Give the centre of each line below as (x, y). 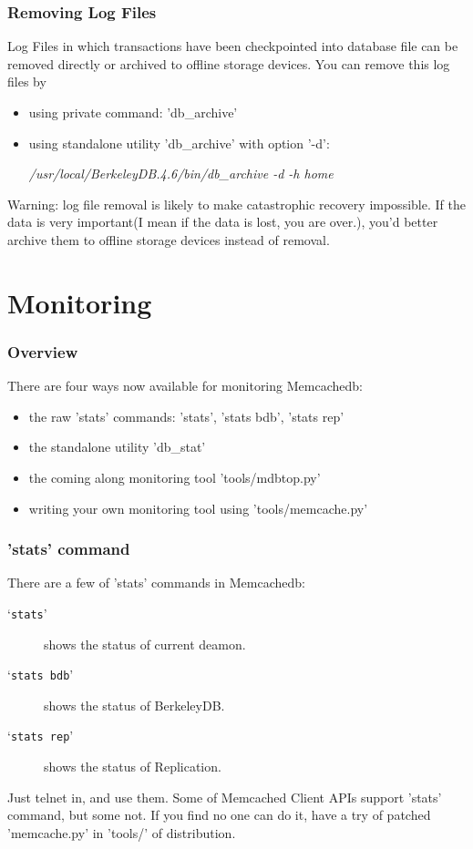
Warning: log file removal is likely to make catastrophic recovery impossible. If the (236, 204)
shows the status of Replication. (133, 767)
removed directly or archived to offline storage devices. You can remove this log (229, 63)
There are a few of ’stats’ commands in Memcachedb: (156, 583)
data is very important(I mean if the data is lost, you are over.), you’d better (223, 222)
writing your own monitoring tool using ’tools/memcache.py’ (198, 508)
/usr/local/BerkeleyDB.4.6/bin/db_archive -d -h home (181, 174)
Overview (43, 351)
